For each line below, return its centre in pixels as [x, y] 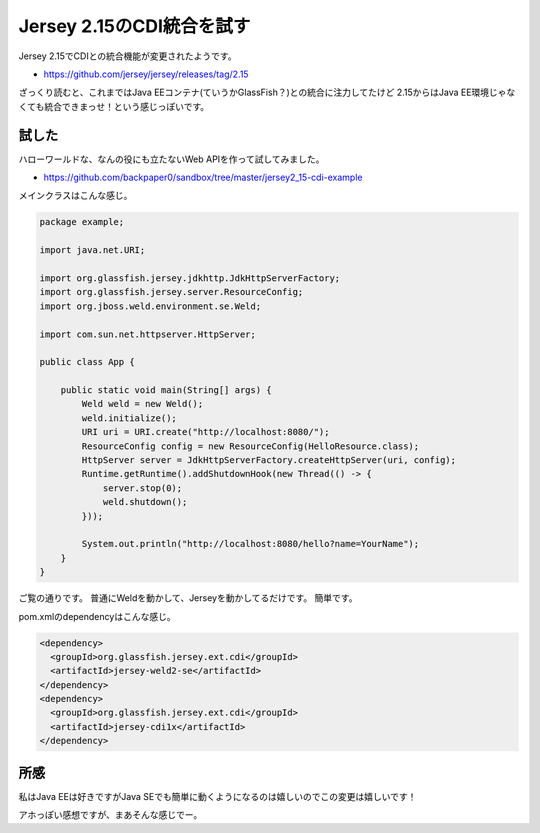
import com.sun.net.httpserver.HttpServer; [148, 334]
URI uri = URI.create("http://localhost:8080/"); [205, 432]
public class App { [87, 362]
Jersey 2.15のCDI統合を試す [134, 26]
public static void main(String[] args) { [166, 390]
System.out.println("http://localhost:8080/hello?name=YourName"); [250, 544]
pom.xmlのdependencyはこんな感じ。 [97, 616]
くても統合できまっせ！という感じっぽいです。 [114, 106]
